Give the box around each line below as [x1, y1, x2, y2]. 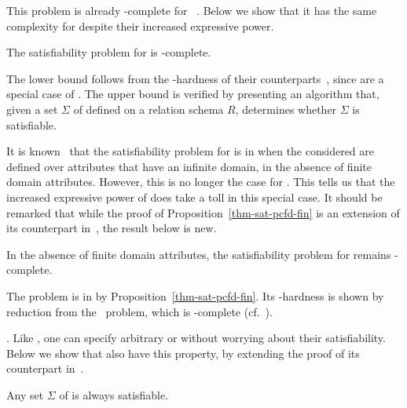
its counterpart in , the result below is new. [6, 220, 217, 236]
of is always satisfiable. [59, 386, 169, 403]
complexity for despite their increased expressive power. [6, 17, 274, 34]
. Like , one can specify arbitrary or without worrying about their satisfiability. [6, 330, 386, 346]
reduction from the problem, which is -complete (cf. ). [6, 303, 273, 319]
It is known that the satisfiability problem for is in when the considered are [6, 143, 375, 159]
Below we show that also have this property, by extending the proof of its [6, 344, 360, 361]
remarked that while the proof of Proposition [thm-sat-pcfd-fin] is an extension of [6, 204, 400, 220]
